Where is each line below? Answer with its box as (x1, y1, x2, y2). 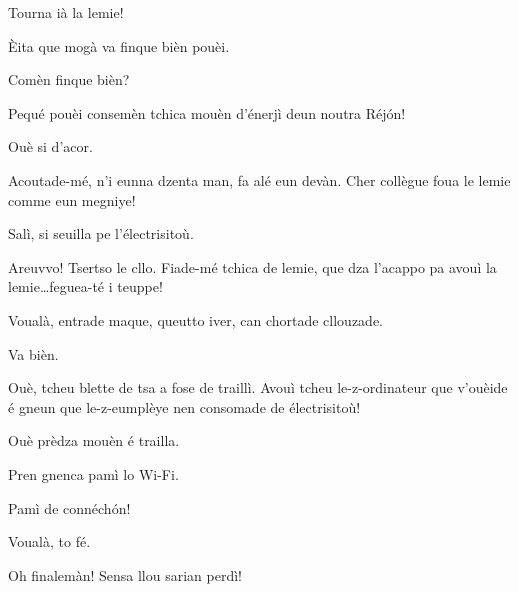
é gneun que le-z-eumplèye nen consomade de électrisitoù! (8, 396, 361, 417)
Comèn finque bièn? (8, 69, 130, 90)
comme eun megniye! (8, 189, 136, 210)
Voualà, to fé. (8, 531, 91, 552)
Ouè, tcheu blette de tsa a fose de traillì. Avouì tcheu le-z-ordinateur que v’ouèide (8, 377, 508, 398)
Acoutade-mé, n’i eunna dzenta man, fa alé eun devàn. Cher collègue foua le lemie (8, 169, 511, 190)
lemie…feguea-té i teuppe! (8, 276, 163, 297)
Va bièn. (8, 343, 59, 364)
